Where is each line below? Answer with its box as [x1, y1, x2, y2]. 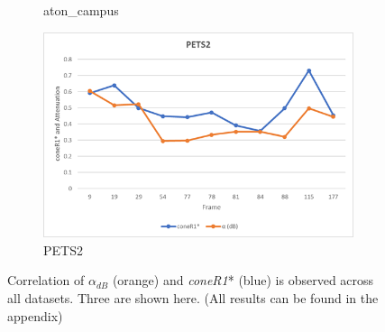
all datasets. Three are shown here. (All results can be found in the [7, 288, 379, 307]
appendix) [7, 306, 63, 325]
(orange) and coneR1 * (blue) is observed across [112, 271, 374, 290]
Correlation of [7, 271, 85, 290]
